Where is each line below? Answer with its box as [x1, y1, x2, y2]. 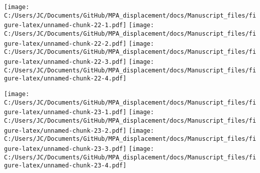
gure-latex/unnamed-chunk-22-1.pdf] [4, 22, 127, 29]
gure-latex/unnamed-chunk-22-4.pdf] [4, 75, 127, 82]
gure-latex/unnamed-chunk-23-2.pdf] [4, 127, 127, 134]
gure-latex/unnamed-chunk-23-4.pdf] [4, 162, 127, 169]
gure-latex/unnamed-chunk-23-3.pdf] [4, 145, 127, 152]
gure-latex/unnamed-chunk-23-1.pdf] [4, 109, 127, 116]
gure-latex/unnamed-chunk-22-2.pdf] [4, 40, 127, 47]
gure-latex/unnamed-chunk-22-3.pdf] [4, 58, 127, 65]
